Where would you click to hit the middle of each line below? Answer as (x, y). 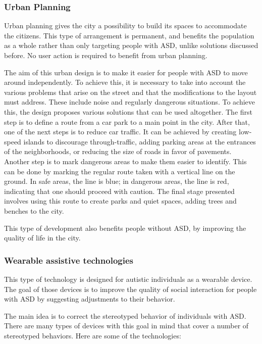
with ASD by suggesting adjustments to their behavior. (90, 299)
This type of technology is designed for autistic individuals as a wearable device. (128, 279)
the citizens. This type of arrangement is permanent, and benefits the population (129, 35)
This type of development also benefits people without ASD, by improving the (125, 228)
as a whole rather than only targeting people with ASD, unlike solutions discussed (131, 45)
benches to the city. (34, 210)
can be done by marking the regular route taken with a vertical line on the (120, 171)
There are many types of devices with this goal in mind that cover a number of (126, 326)
